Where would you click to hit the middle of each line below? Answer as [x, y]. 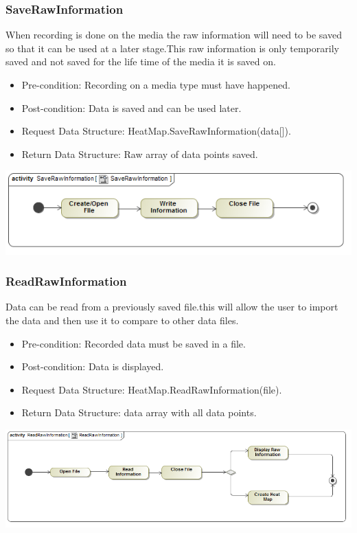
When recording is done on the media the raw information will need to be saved [174, 35]
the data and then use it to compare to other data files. [122, 320]
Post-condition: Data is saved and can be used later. [131, 107]
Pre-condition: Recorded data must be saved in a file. [134, 343]
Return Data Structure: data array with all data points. [139, 412]
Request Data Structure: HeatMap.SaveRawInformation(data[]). [156, 131]
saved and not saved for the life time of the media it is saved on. [141, 61]
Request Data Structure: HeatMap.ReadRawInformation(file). [152, 389]
